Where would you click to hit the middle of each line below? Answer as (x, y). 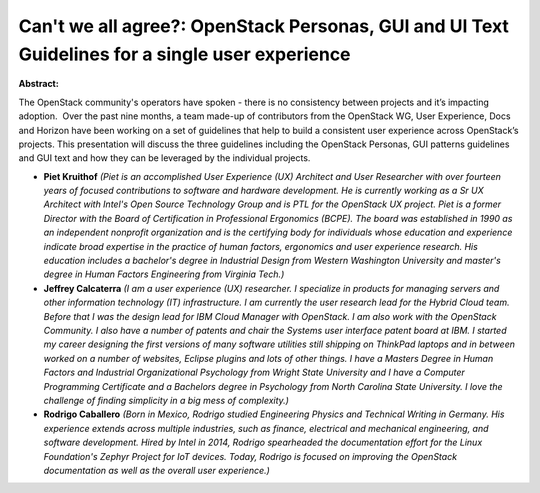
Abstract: (38, 84)
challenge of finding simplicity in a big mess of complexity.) (166, 400)
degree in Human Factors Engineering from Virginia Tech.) (164, 274)
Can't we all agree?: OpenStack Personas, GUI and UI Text (264, 26)
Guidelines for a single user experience (184, 54)
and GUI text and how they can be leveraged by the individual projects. (164, 158)
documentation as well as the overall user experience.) (156, 470)
